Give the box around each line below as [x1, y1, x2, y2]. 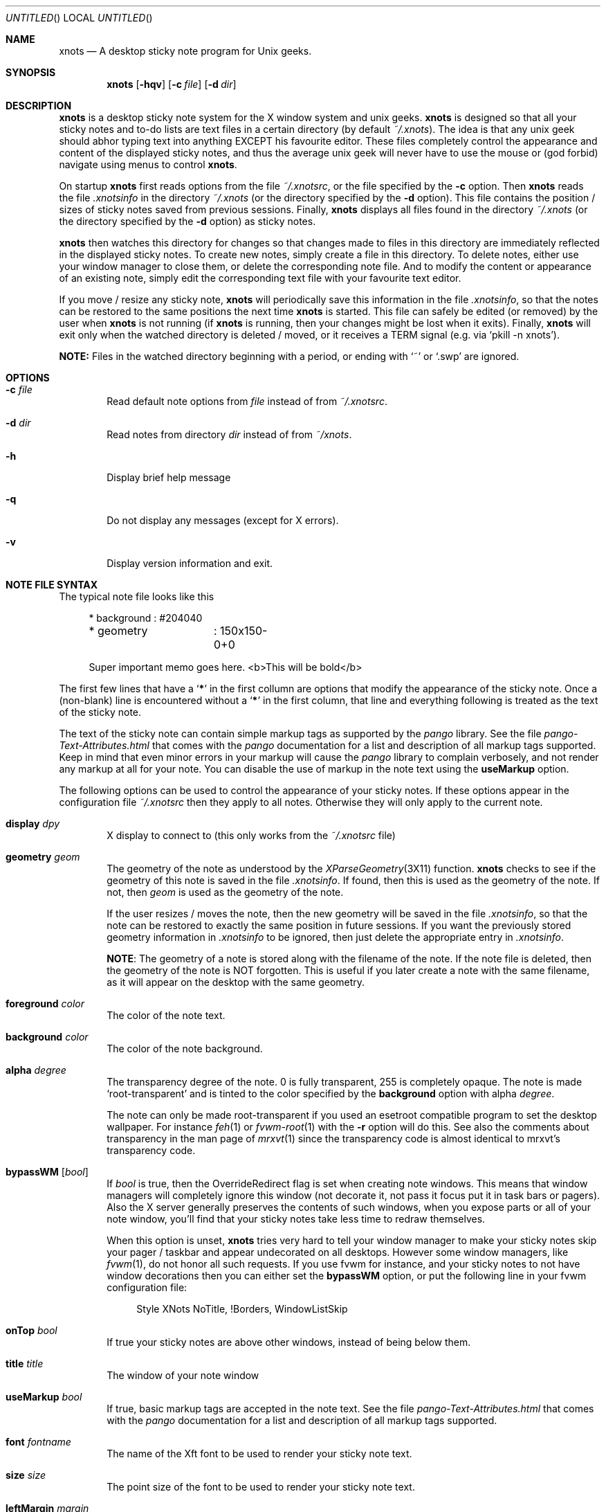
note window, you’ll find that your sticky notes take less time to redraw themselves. [107, 1213, 486, 1225]
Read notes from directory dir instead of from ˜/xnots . [107, 429, 352, 440]
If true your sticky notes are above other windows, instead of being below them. [107, 1336, 471, 1348]
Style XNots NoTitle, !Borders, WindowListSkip [136, 1303, 348, 1315]
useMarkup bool [6, 1391, 82, 1403]
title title [6, 1358, 44, 1369]
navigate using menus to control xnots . [59, 159, 237, 170]
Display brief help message [107, 471, 231, 483]
